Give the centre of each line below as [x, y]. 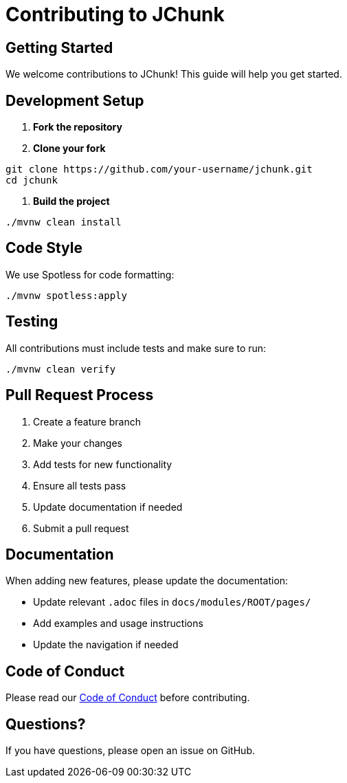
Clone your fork [69, 148]
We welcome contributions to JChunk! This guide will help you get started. [174, 74]
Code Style [44, 248]
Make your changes [78, 443]
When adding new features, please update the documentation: [147, 581]
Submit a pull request [81, 528]
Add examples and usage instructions [118, 624]
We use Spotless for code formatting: [90, 274]
